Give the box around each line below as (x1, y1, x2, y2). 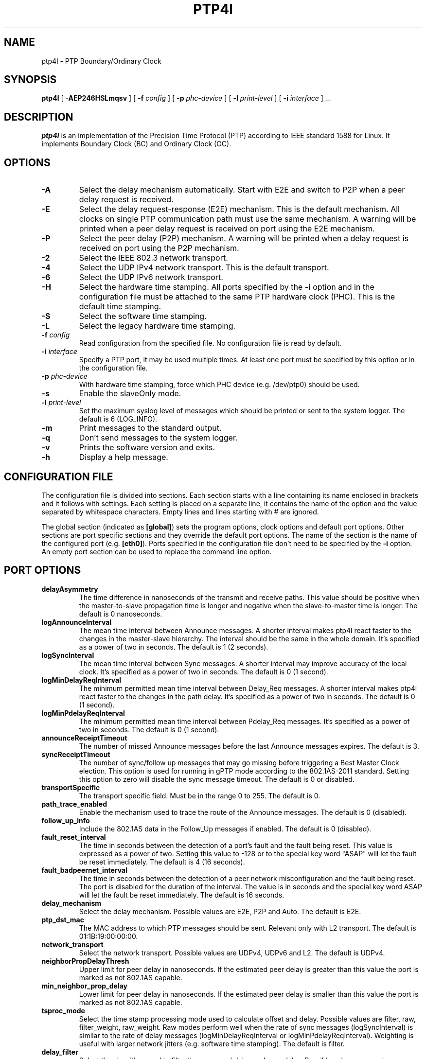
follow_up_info (41, 816, 90, 825)
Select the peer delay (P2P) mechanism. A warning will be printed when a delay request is (79, 233, 408, 244)
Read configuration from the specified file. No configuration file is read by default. (79, 339, 342, 348)
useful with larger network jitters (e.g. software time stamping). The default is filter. (79, 1039, 345, 1048)
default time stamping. (79, 301, 161, 312)
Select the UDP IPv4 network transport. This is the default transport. (79, 263, 329, 273)
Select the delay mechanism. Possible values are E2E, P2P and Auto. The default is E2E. (79, 907, 361, 916)
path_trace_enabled (41, 799, 107, 808)
